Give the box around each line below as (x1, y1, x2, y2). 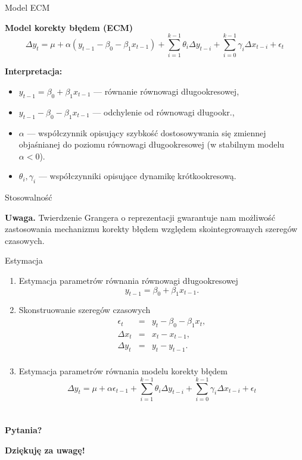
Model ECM (5, 1, 50, 13)
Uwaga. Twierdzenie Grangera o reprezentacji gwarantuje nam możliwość (5, 211, 275, 223)
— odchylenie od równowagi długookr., (92, 105, 235, 118)
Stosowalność (5, 191, 52, 204)
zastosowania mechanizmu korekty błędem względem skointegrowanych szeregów (5, 223, 298, 235)
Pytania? (5, 424, 42, 436)
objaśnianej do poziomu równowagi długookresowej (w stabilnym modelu (18, 138, 285, 151)
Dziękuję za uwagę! (5, 443, 85, 456)
